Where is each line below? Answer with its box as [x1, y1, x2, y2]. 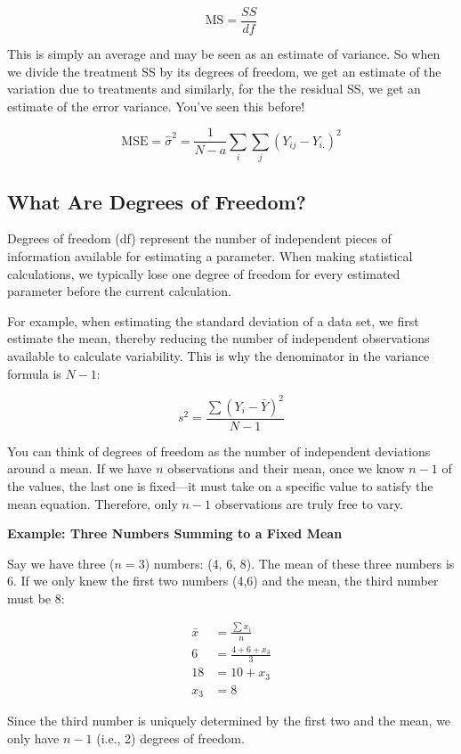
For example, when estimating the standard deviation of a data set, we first [7, 311, 419, 330]
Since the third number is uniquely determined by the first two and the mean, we [7, 711, 451, 730]
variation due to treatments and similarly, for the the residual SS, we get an [7, 79, 421, 98]
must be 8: [7, 588, 65, 607]
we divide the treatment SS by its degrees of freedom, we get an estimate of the [7, 61, 441, 80]
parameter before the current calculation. [7, 282, 231, 300]
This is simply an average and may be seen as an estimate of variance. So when [7, 45, 441, 63]
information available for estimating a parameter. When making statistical [7, 247, 413, 266]
